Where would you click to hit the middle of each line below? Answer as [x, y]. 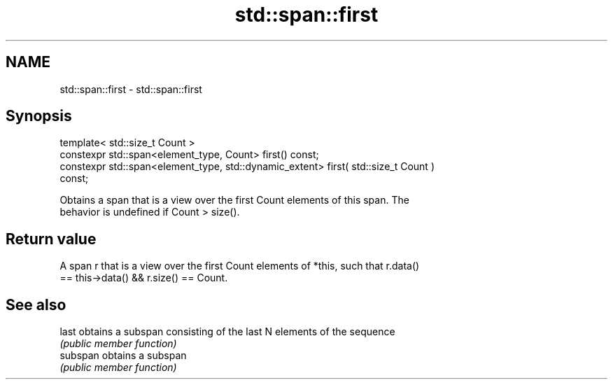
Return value [51, 239]
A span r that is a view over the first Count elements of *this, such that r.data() [240, 266]
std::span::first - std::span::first [131, 89]
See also [36, 304]
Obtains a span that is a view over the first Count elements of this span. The [234, 200]
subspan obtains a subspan [123, 356]
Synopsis [39, 116]
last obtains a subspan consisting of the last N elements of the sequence [227, 332]
